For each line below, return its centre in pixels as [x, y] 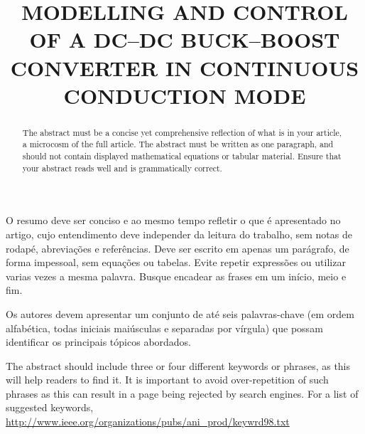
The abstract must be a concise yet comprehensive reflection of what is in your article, [182, 132]
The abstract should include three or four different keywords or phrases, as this [178, 365]
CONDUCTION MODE [185, 95]
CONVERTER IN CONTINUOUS [185, 67]
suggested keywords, [50, 407]
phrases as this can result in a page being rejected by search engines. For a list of [182, 393]
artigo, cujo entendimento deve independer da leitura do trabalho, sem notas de [179, 234]
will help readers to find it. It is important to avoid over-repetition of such [167, 380]
